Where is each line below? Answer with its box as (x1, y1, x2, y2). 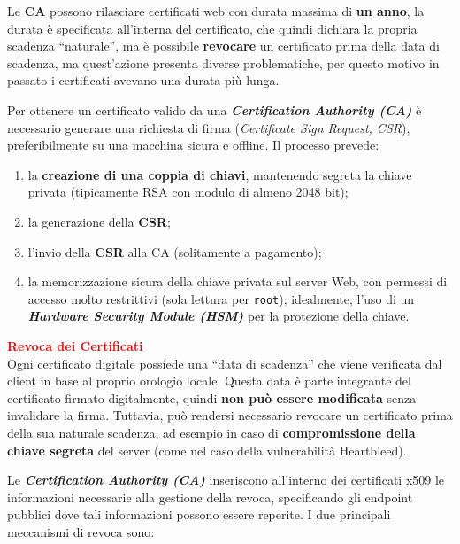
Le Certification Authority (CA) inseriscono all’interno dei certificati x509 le (7, 470, 445, 489)
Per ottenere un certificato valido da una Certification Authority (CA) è (7, 100, 422, 119)
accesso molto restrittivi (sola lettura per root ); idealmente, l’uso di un (27, 289, 415, 307)
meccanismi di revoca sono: (7, 522, 155, 540)
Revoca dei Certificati (7, 336, 143, 354)
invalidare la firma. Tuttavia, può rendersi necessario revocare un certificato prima (7, 406, 453, 424)
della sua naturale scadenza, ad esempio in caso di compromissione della (7, 423, 416, 441)
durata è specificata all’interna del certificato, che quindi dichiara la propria (7, 19, 418, 37)
